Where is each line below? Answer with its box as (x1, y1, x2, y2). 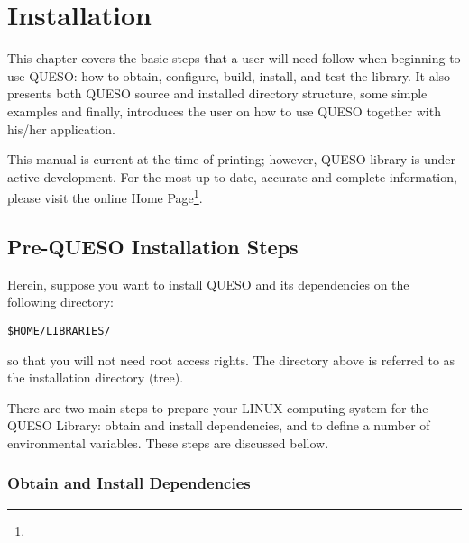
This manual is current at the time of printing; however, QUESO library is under (7, 150, 455, 169)
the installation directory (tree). (7, 368, 184, 387)
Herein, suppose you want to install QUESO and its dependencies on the (7, 274, 409, 293)
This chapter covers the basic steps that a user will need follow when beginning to (7, 49, 461, 68)
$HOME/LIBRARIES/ (7, 324, 111, 337)
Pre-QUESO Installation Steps (7, 232, 299, 260)
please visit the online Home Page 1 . (7, 186, 203, 207)
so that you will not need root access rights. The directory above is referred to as (7, 350, 455, 369)
